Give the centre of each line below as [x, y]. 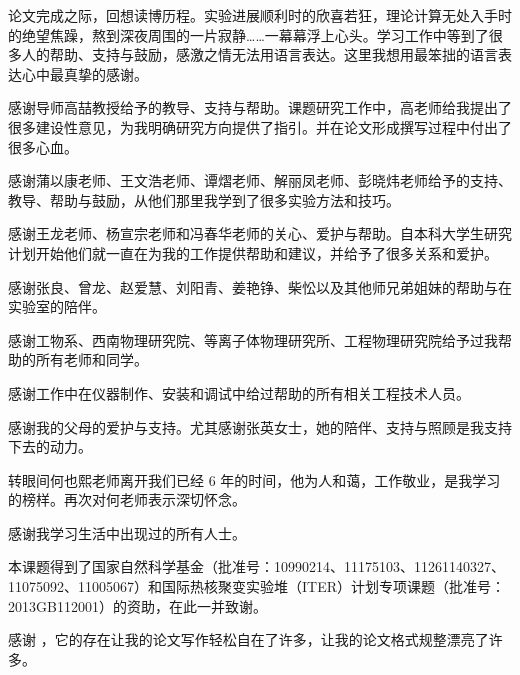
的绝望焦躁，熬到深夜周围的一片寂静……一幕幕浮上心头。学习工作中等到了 [248, 34]
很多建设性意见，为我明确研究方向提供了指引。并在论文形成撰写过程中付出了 [260, 126]
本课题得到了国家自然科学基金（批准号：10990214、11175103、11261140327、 [256, 566]
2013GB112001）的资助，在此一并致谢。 [137, 605]
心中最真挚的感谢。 [84, 73]
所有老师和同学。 [91, 359]
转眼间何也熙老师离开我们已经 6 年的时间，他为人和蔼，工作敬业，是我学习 [254, 479]
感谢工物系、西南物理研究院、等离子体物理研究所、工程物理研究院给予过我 [253, 339]
